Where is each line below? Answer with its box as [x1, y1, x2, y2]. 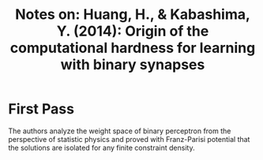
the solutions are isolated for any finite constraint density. [8, 143, 195, 152]
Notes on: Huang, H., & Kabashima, [14, 6, 251, 24]
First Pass [8, 100, 75, 118]
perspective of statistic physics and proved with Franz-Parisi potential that [8, 134, 250, 143]
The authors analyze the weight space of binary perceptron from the [8, 126, 231, 136]
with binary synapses [60, 56, 205, 74]
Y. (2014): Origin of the [56, 22, 209, 40]
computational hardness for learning [9, 39, 256, 57]
